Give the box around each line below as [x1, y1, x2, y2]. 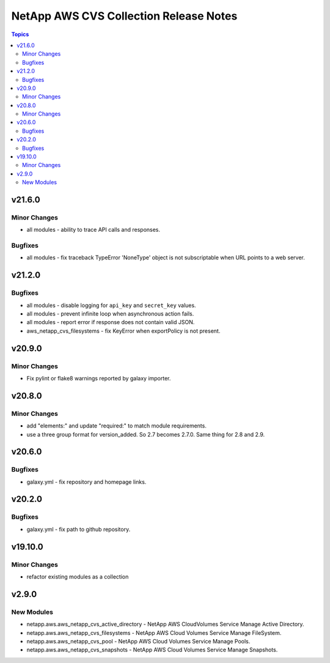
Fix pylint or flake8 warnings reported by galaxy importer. [26, 374, 171, 382]
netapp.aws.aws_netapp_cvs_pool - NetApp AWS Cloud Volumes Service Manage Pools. [26, 637, 251, 645]
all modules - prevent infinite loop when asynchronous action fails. [26, 310, 194, 317]
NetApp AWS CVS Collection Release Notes [11, 9, 238, 23]
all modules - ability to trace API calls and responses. [26, 226, 161, 234]
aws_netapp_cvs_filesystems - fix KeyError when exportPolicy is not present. [26, 327, 221, 335]
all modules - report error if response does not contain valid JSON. [26, 319, 195, 326]
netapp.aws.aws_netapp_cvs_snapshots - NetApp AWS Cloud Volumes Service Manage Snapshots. [26, 646, 278, 654]
